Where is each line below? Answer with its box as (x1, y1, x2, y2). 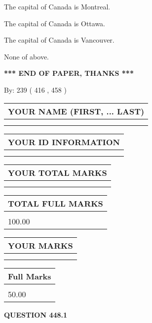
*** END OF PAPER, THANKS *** (4, 68, 134, 78)
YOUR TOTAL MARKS (8, 166, 107, 178)
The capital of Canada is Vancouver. (4, 35, 114, 45)
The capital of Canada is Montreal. (4, 1, 111, 11)
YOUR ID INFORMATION (8, 136, 120, 148)
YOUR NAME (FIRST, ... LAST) (8, 105, 145, 117)
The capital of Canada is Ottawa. (4, 18, 106, 28)
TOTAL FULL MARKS (8, 197, 103, 209)
